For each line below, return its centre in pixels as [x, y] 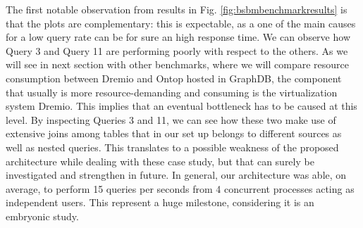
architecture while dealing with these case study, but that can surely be [160, 161]
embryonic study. [42, 216]
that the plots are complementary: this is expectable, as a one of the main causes [181, 23]
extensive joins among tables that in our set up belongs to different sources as [174, 133]
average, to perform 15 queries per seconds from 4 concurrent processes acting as [180, 188]
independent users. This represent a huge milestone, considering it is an [160, 202]
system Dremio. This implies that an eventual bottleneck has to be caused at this [181, 106]
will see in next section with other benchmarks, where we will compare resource [177, 64]
